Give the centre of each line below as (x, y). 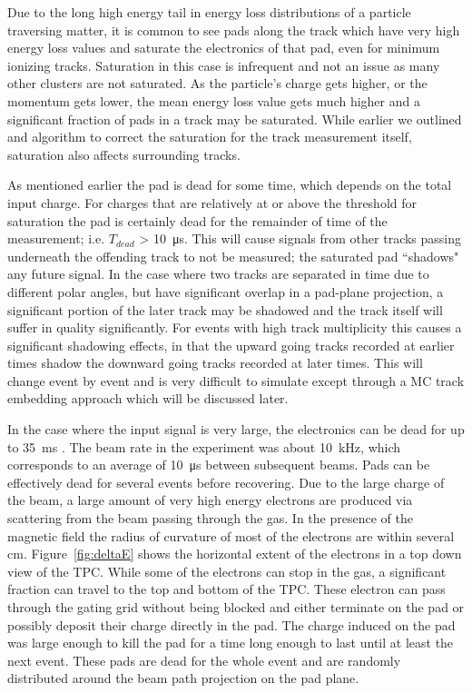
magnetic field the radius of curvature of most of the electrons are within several (231, 535)
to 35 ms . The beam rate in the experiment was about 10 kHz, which (204, 446)
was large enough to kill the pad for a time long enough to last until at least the (231, 643)
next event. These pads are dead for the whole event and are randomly (204, 660)
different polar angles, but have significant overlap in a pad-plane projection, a (226, 291)
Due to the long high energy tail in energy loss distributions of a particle (209, 12)
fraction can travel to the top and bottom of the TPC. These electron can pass (226, 589)
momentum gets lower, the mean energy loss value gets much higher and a (214, 100)
